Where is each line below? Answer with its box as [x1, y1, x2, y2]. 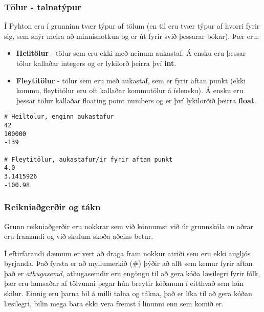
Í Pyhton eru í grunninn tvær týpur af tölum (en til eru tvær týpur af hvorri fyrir [4, 20, 260, 31]
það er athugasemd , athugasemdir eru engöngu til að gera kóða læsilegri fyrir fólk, [4, 268, 260, 278]
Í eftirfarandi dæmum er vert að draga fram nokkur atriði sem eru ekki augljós [4, 248, 251, 258]
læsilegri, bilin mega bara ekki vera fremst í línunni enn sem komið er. [4, 298, 224, 308]
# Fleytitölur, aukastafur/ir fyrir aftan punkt [4, 155, 173, 163]
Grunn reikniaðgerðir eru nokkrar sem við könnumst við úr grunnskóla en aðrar [4, 220, 253, 231]
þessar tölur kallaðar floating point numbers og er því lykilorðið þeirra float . [16, 95, 257, 105]
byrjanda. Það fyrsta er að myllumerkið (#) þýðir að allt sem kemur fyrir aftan [4, 258, 253, 269]
